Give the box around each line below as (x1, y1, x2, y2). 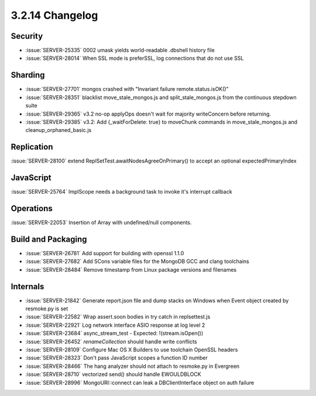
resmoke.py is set (25, 305, 68, 312)
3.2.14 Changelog (11, 9, 98, 22)
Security (11, 31, 43, 41)
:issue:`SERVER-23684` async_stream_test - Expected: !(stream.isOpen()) (25, 330, 204, 337)
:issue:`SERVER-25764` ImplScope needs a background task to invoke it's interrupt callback (11, 188, 232, 195)
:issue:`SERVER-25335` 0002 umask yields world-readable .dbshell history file (25, 47, 215, 54)
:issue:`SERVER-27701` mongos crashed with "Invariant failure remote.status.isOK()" (25, 86, 229, 93)
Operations (11, 203, 53, 214)
